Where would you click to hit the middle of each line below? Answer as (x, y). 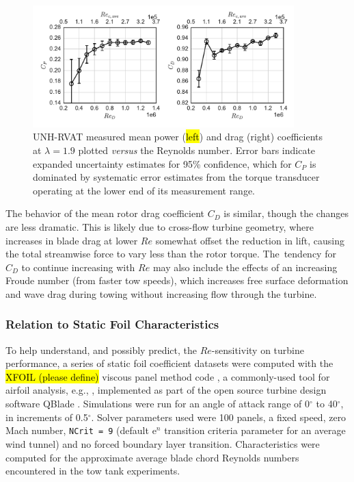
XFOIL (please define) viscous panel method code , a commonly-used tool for (168, 376)
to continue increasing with (78, 267)
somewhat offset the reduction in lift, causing (250, 240)
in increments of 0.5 (47, 417)
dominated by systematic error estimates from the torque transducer (176, 177)
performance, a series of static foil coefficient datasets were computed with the (169, 363)
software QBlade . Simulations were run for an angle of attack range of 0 (158, 404)
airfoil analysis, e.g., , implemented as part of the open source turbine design (166, 390)
